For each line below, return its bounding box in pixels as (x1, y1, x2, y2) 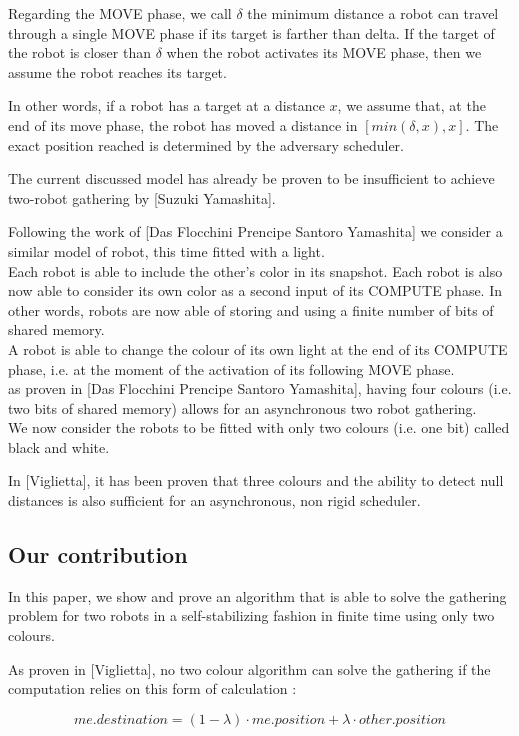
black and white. (8, 436, 110, 457)
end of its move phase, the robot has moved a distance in (8, 114, 358, 135)
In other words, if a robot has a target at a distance (8, 95, 325, 116)
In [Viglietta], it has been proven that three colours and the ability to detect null (8, 470, 504, 491)
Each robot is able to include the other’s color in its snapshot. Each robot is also (8, 260, 503, 281)
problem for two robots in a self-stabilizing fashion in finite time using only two (8, 605, 495, 626)
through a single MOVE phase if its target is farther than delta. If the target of (8, 22, 495, 43)
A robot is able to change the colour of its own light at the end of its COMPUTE (8, 338, 508, 359)
